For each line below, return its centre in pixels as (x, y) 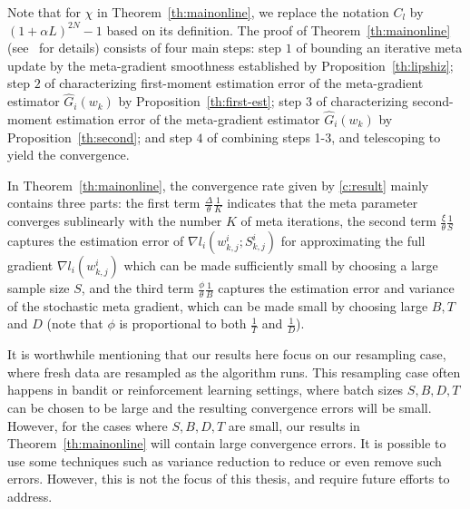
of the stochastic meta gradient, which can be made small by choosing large (218, 305)
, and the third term (137, 288)
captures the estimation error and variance (336, 288)
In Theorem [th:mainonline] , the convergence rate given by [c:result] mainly (218, 185)
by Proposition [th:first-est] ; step (210, 101)
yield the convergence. (69, 155)
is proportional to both (183, 323)
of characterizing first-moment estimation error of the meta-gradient (234, 83)
